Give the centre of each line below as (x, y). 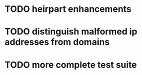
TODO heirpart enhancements (68, 9)
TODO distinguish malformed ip (71, 32)
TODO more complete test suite (71, 65)
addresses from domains (57, 42)
